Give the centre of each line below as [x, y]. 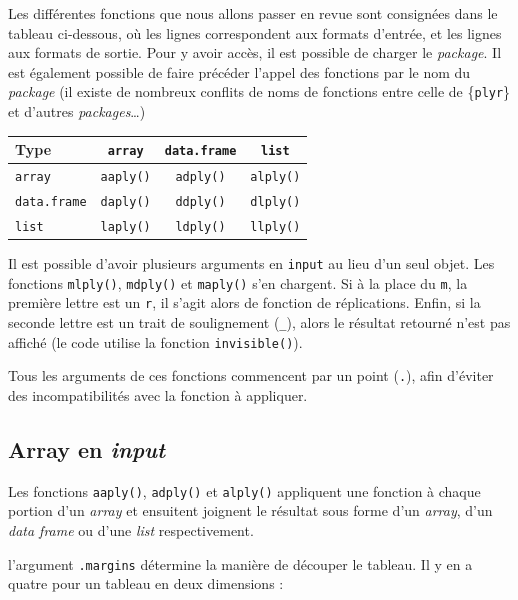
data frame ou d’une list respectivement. [131, 529]
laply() [125, 226]
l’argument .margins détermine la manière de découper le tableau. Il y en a [240, 563]
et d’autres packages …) [77, 111]
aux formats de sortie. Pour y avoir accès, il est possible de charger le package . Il [255, 52]
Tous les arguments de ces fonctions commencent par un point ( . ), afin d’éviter [251, 375]
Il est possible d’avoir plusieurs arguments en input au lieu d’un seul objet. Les [251, 263]
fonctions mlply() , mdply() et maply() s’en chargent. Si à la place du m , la [238, 282]
